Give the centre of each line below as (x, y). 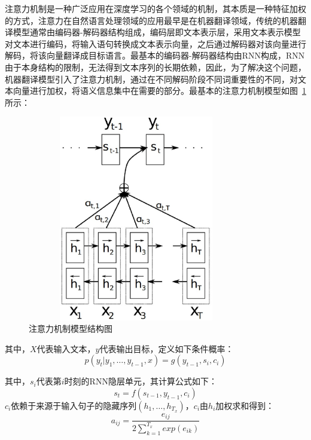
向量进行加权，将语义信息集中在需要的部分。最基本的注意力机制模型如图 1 (159, 91)
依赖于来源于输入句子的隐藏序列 (74, 405)
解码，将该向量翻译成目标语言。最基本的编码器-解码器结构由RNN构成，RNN (155, 55)
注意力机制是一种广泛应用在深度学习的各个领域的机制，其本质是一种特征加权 (155, 8)
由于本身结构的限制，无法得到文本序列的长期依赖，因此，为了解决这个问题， (155, 67)
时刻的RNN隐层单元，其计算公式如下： (141, 381)
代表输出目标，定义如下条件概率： (167, 348)
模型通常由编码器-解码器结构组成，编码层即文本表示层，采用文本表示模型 (157, 32)
